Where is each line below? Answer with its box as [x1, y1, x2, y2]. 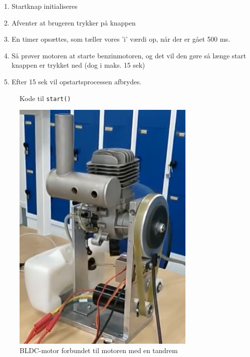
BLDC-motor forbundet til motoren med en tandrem [20, 345, 178, 356]
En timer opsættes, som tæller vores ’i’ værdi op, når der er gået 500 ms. [11, 34, 230, 44]
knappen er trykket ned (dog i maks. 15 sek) [11, 60, 145, 70]
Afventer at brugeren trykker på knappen [11, 17, 136, 27]
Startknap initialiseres [11, 1, 78, 11]
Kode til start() [20, 93, 71, 103]
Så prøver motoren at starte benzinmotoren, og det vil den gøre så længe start [11, 50, 247, 60]
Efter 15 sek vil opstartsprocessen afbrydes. [11, 76, 142, 86]
